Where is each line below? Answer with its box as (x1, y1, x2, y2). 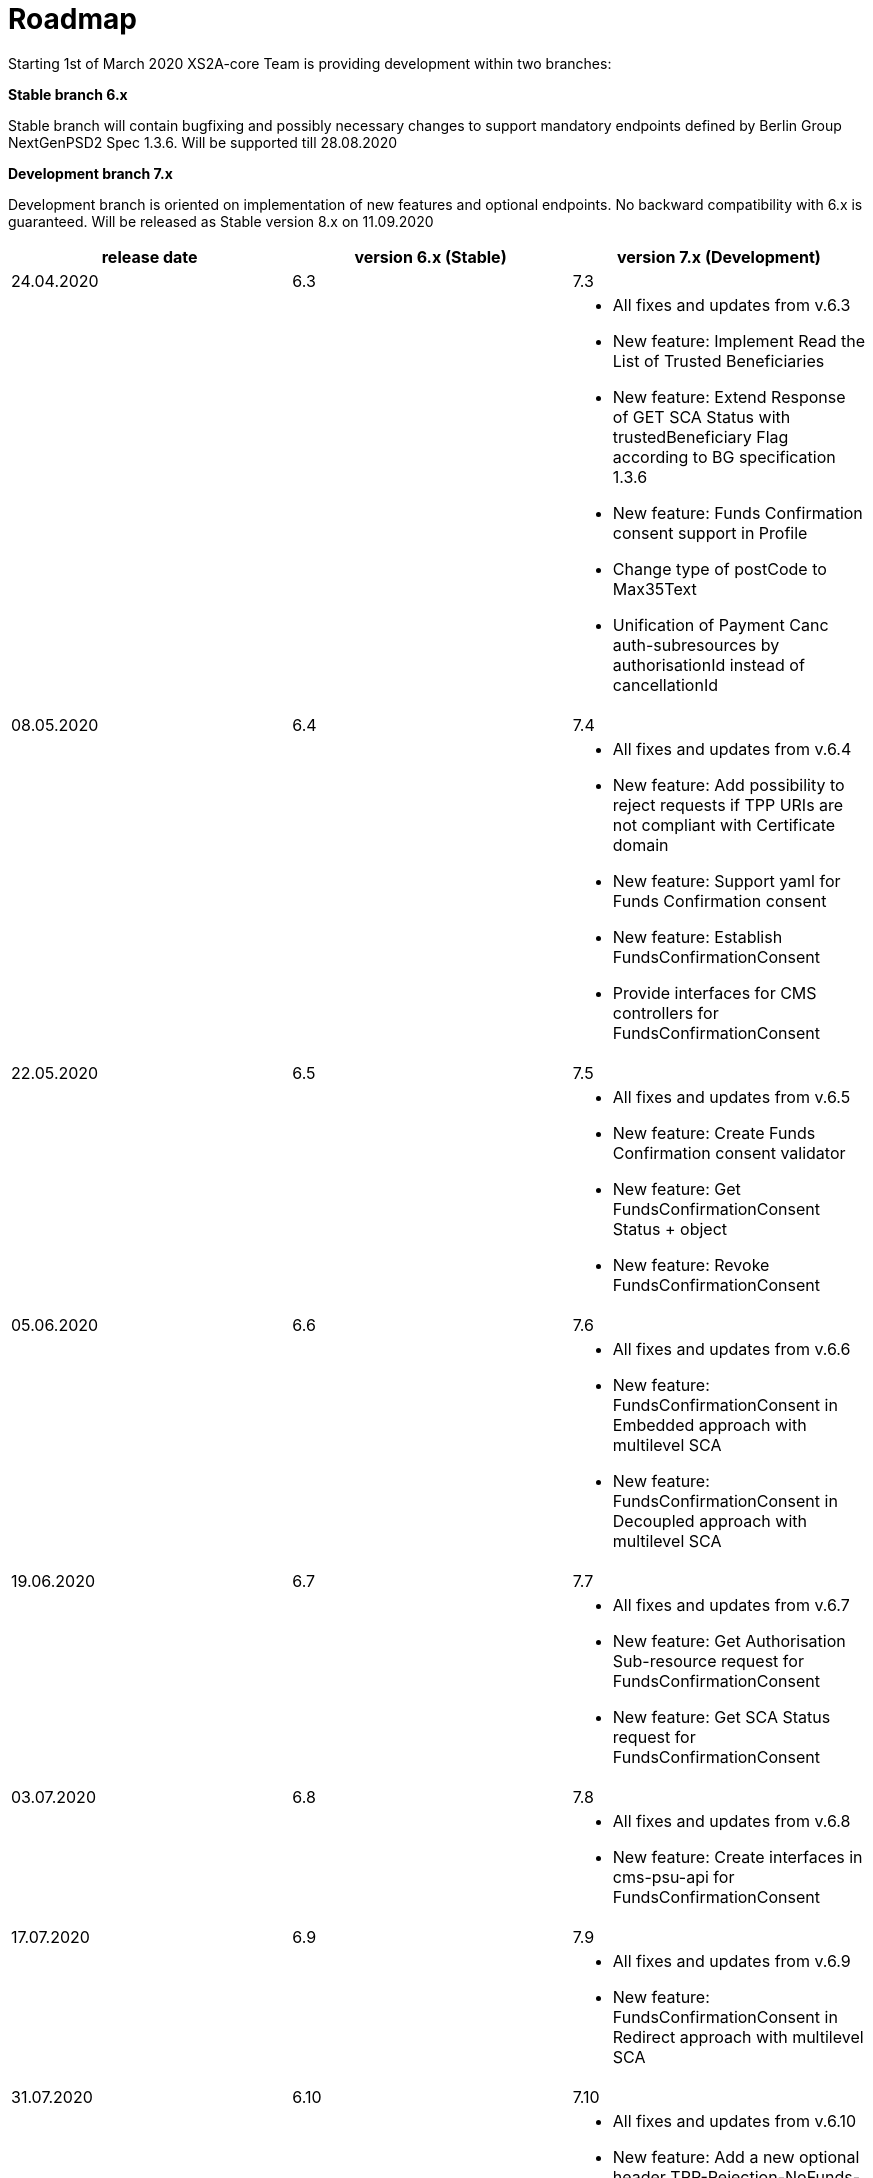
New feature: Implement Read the (612, 330, 865, 351)
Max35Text (612, 578, 697, 599)
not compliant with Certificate (612, 814, 836, 835)
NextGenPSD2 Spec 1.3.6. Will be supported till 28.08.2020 (8, 133, 398, 151)
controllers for (612, 1002, 719, 1023)
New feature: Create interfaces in (612, 1846, 863, 1867)
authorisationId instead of (612, 654, 805, 675)
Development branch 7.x (8, 164, 173, 182)
